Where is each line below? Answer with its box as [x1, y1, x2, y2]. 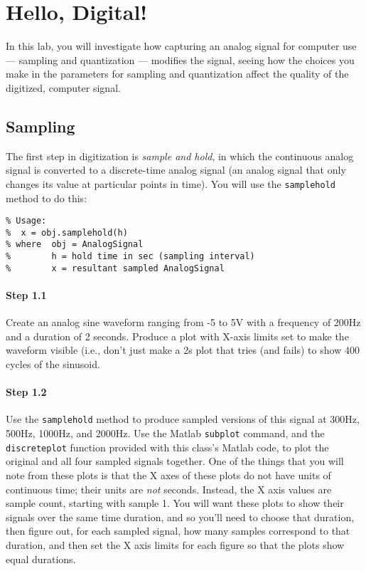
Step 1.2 [6, 384, 47, 399]
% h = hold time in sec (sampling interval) [6, 251, 255, 262]
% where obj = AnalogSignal [6, 239, 144, 250]
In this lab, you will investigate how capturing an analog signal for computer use [6, 38, 357, 53]
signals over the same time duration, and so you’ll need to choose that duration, [6, 509, 355, 524]
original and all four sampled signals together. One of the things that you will [6, 454, 344, 468]
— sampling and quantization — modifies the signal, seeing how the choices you [6, 52, 355, 67]
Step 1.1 [6, 288, 47, 303]
